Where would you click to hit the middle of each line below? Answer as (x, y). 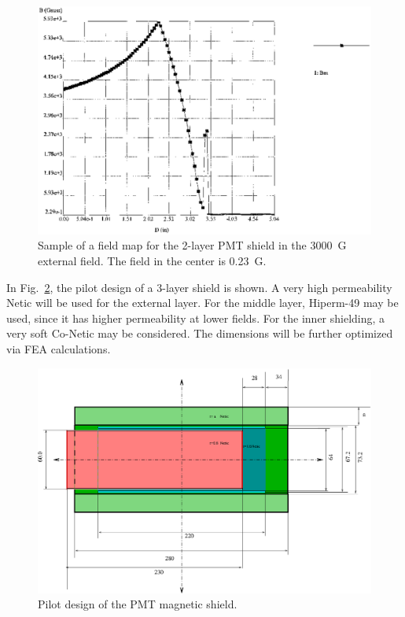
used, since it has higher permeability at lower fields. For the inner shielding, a (196, 318)
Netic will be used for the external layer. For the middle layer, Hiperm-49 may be (202, 303)
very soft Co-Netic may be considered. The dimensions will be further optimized (200, 333)
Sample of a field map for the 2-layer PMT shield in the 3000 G (192, 245)
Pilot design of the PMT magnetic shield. (138, 604)
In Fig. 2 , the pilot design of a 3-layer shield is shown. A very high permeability (199, 287)
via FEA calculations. (59, 349)
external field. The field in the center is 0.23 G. (152, 261)
